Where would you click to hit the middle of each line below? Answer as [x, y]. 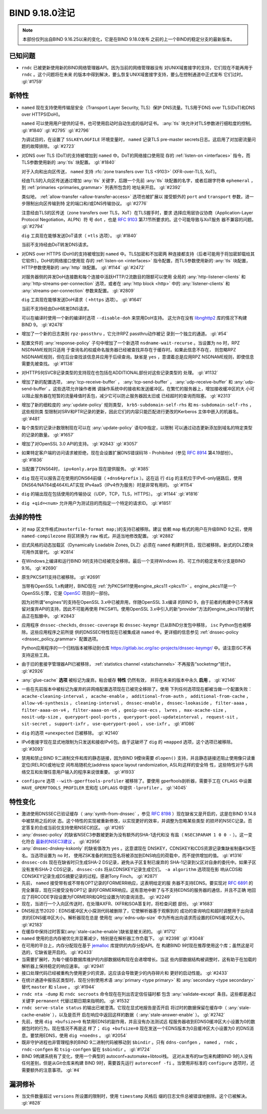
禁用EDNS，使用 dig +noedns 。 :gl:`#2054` [81, 1035]
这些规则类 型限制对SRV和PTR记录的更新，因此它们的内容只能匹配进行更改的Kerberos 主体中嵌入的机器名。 [132, 412]
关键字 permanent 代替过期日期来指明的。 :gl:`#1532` [76, 1001]
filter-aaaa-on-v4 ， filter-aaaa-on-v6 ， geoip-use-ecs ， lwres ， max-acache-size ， [125, 710]
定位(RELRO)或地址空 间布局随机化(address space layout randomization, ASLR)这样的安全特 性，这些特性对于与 [135, 765]
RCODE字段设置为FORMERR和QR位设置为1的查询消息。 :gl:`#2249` [103, 897]
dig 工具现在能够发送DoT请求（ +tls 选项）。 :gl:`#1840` [80, 236]
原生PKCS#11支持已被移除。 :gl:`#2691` [61, 577]
